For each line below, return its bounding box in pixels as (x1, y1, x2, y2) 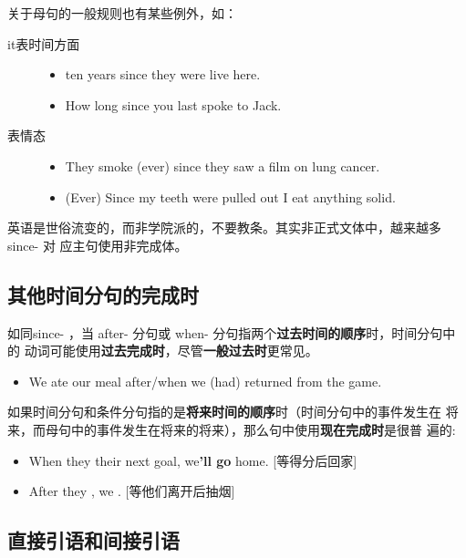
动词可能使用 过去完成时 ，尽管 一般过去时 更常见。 (24, 341, 318, 360)
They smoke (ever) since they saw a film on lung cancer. (65, 156, 380, 175)
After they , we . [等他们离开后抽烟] (28, 481, 235, 501)
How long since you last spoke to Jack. (65, 95, 282, 114)
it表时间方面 (7, 34, 80, 53)
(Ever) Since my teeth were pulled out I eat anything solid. (65, 187, 396, 206)
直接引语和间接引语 (7, 526, 180, 554)
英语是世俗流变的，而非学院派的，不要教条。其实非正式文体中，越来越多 (7, 218, 441, 237)
